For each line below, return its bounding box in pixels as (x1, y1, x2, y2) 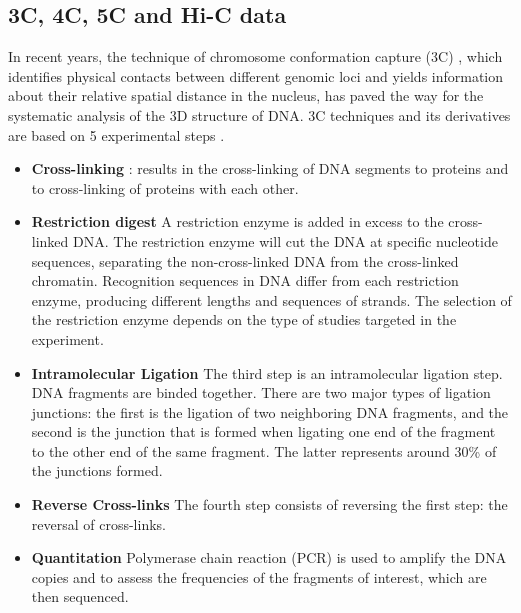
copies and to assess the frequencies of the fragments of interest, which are (31, 566, 487, 587)
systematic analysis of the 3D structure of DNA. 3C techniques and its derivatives (8, 104, 511, 125)
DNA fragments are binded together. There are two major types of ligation (31, 382, 491, 403)
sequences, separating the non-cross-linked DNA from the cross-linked (31, 250, 459, 271)
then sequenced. (31, 586, 129, 607)
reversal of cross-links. (31, 513, 166, 534)
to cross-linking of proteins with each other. (31, 177, 299, 198)
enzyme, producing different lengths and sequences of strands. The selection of (31, 289, 512, 310)
